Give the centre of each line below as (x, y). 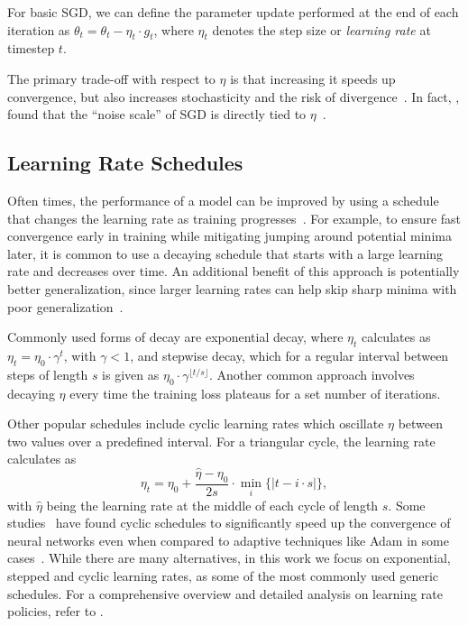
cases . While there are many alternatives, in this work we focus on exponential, (229, 558)
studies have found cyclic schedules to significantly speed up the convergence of (229, 523)
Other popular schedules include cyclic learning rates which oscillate (196, 423)
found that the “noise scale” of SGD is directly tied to (157, 114)
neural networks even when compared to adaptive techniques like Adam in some (228, 540)
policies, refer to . (55, 611)
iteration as (39, 29)
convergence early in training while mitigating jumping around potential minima (229, 236)
